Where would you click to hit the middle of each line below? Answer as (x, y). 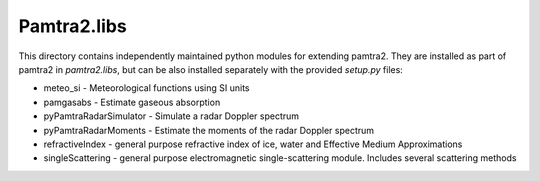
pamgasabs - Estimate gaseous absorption (132, 102)
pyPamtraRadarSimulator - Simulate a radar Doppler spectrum (171, 116)
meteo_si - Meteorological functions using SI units (146, 88)
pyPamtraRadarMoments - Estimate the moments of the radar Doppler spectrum (209, 130)
